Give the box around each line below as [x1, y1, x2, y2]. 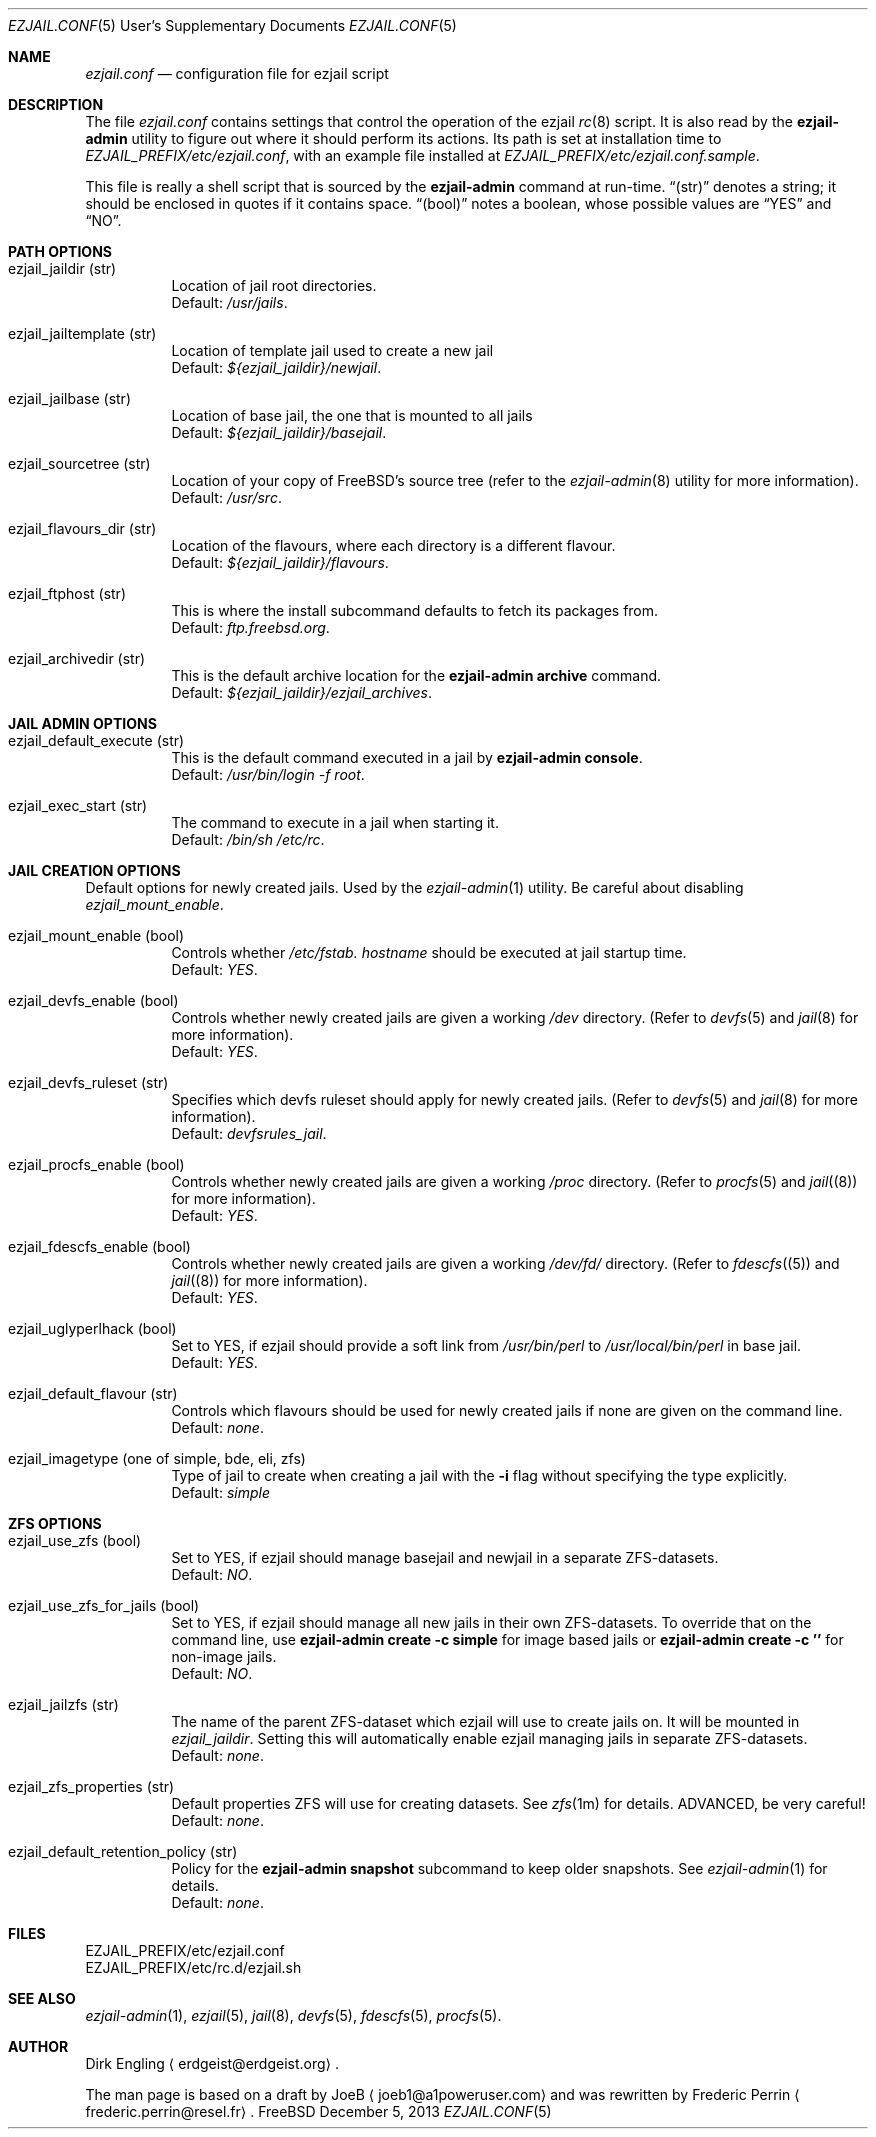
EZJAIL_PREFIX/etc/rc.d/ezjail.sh [85, 1959, 302, 1976]
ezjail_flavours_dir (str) [8, 520, 157, 537]
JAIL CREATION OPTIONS [8, 862, 181, 879]
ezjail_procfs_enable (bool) [8, 1156, 185, 1173]
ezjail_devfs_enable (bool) [8, 992, 179, 1009]
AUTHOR [8, 2038, 69, 2055]
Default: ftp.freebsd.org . [171, 619, 330, 636]
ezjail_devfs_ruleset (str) [8, 1074, 169, 1091]
